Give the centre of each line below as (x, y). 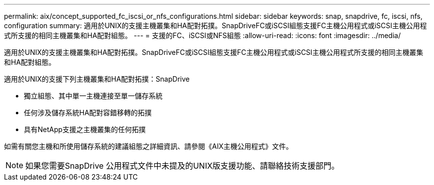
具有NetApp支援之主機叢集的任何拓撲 (85, 129)
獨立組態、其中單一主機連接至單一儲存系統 (93, 96)
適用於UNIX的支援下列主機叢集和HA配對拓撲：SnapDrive (97, 79)
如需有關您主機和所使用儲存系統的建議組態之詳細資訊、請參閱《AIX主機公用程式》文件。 (148, 146)
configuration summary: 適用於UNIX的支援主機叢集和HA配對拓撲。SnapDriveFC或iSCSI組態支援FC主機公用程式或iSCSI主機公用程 (216, 25)
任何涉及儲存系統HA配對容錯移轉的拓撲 (88, 113)
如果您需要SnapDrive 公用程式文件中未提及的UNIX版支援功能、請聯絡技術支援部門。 (182, 166)
